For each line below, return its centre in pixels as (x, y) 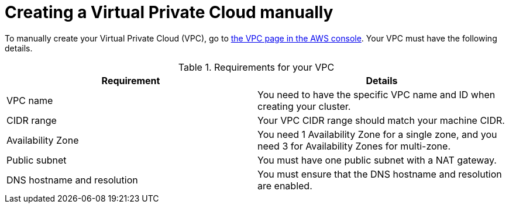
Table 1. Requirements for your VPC (256, 67)
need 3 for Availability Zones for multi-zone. (354, 146)
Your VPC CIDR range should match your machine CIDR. (381, 120)
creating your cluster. (304, 106)
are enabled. (285, 186)
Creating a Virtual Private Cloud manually (169, 12)
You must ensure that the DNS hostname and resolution (380, 174)
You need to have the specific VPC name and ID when (376, 94)
